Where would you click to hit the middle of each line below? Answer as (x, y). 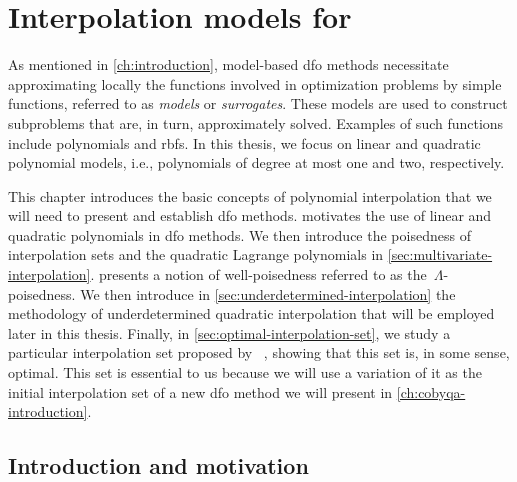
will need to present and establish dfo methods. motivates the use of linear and (250, 215)
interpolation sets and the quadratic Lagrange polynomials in (196, 254)
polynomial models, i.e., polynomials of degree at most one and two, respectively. (256, 162)
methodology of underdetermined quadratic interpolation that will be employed (251, 313)
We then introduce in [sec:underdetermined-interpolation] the (268, 293)
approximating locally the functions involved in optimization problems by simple (255, 83)
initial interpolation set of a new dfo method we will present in (200, 391)
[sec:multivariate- (440, 254)
